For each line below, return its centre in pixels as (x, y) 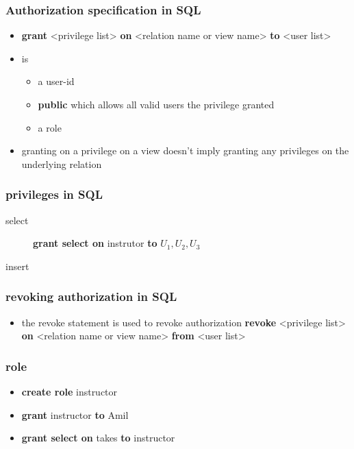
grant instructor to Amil (75, 414)
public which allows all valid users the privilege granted (156, 104)
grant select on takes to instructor (98, 438)
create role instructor (69, 391)
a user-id (56, 81)
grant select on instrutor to (95, 243)
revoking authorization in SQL (91, 296)
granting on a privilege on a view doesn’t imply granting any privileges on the (185, 150)
